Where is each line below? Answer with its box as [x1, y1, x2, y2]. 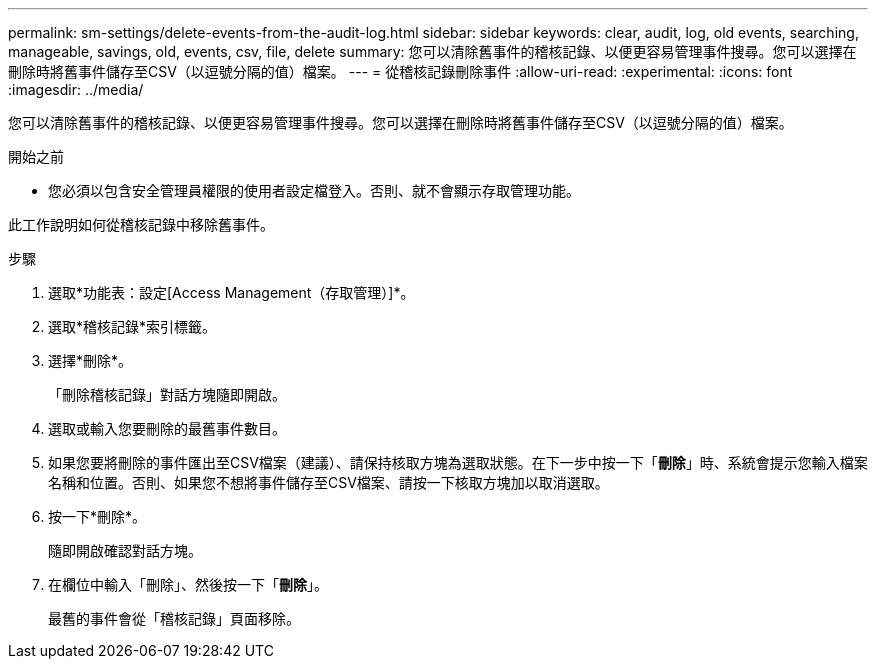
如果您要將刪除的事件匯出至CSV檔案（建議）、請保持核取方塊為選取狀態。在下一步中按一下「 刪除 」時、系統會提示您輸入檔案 [48, 454, 868, 471]
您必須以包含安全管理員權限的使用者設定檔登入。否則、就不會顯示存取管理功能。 [48, 182, 580, 199]
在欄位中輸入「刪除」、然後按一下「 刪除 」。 [48, 576, 328, 593]
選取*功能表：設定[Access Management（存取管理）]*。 [48, 284, 415, 301]
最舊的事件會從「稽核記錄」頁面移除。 [48, 610, 300, 627]
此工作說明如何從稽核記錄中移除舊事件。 [8, 216, 274, 233]
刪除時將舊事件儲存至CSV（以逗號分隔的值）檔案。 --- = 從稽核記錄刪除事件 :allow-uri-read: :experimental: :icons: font [8, 63, 793, 80]
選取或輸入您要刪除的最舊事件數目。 [48, 420, 286, 437]
